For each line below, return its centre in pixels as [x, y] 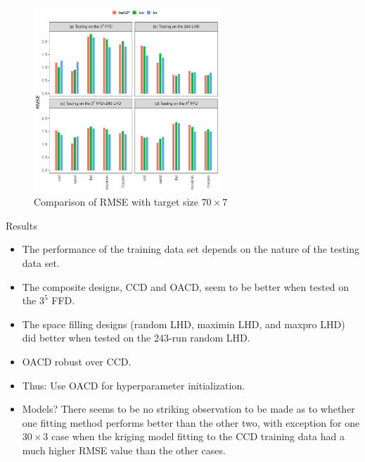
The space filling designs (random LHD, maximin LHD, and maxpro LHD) [184, 324]
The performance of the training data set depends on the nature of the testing [191, 249]
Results [21, 225]
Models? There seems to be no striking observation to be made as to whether [188, 409]
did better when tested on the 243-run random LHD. [136, 338]
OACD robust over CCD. [77, 361]
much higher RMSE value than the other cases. [124, 450]
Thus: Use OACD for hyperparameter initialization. [134, 385]
